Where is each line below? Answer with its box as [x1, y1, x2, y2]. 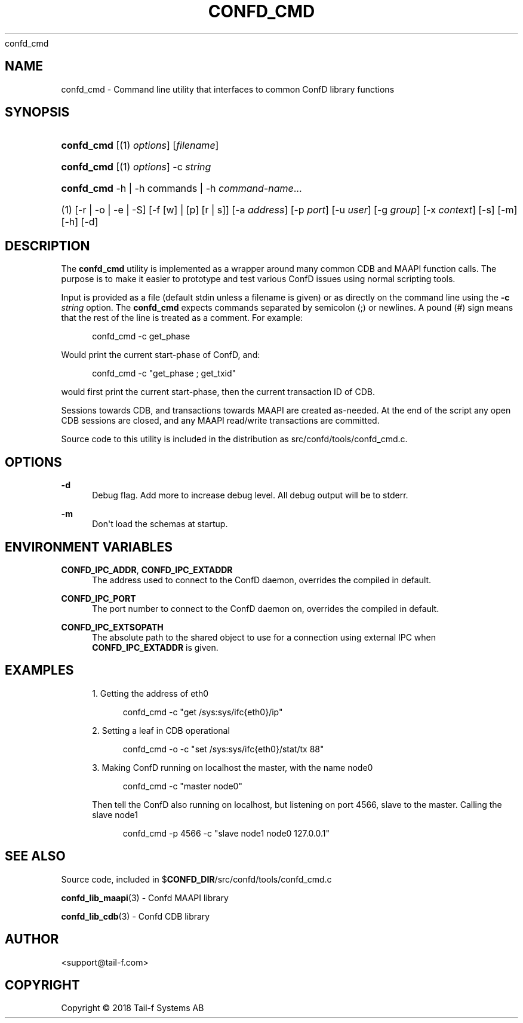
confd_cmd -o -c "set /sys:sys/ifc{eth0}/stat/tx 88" [122, 743, 324, 754]
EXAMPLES [5, 663, 74, 678]
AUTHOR [5, 932, 59, 947]
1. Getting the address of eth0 [92, 688, 209, 699]
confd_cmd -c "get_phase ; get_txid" [92, 368, 236, 379]
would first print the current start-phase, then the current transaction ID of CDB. [61, 387, 375, 397]
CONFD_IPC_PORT [61, 593, 136, 604]
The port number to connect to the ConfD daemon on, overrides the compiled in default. [92, 603, 439, 614]
